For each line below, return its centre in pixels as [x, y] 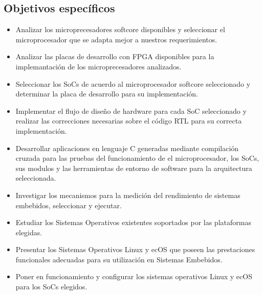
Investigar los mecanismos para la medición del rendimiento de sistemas [128, 195]
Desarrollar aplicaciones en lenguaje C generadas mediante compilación [127, 148]
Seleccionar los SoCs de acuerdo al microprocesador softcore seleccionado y [133, 83]
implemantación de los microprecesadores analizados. [98, 66]
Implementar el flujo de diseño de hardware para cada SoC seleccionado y [131, 110]
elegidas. [29, 232]
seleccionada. [36, 178]
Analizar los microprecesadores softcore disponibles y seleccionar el [120, 29]
